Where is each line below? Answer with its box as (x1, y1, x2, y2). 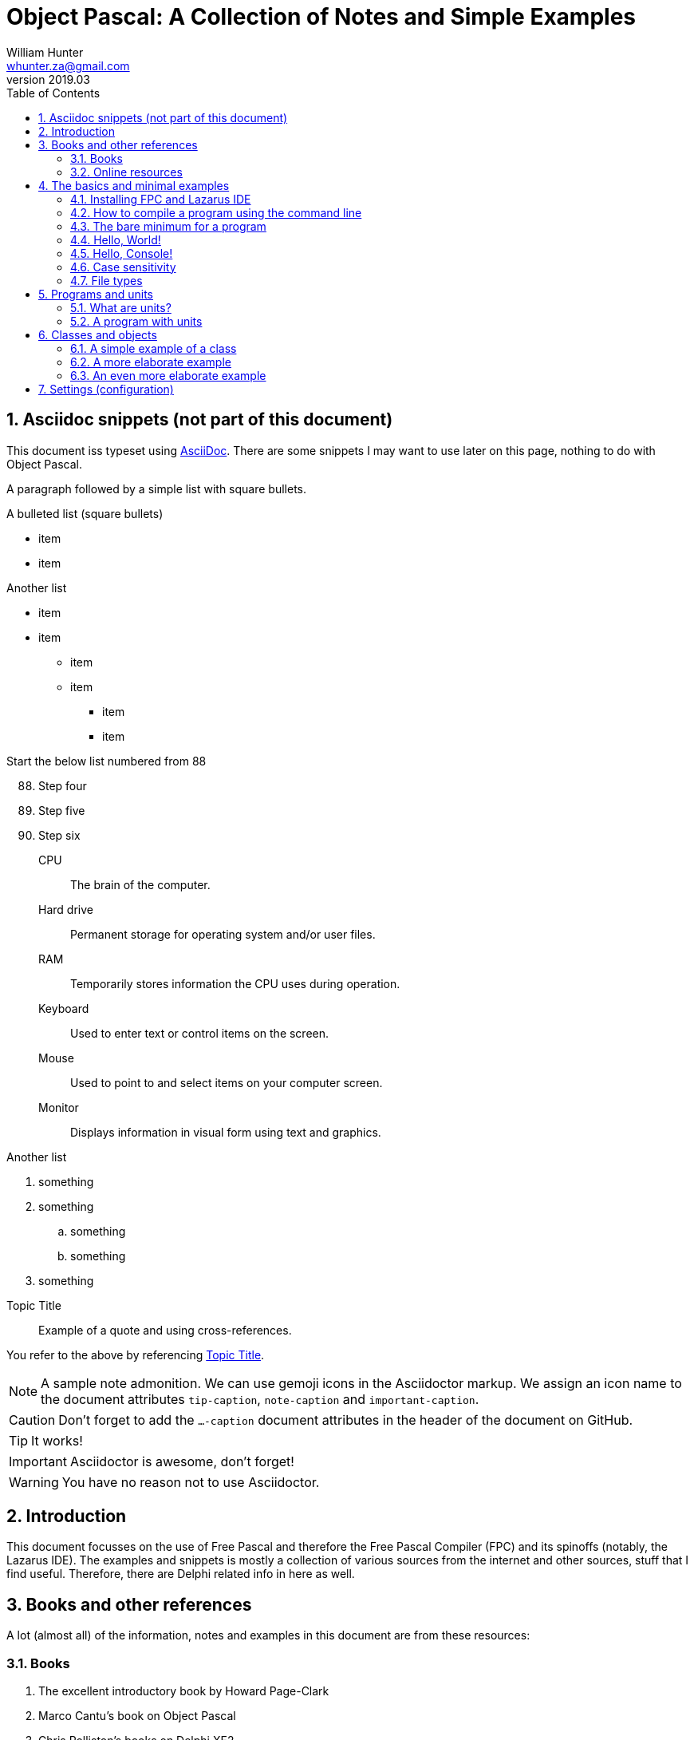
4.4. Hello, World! (70, 232, 161, 247)
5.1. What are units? (70, 300, 172, 314)
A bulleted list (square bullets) (6, 506, 164, 520)
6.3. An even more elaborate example (70, 368, 266, 382)
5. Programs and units (38, 287, 153, 301)
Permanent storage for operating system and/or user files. (70, 927, 376, 941)
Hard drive (38, 902, 93, 916)
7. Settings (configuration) (38, 382, 174, 396)
